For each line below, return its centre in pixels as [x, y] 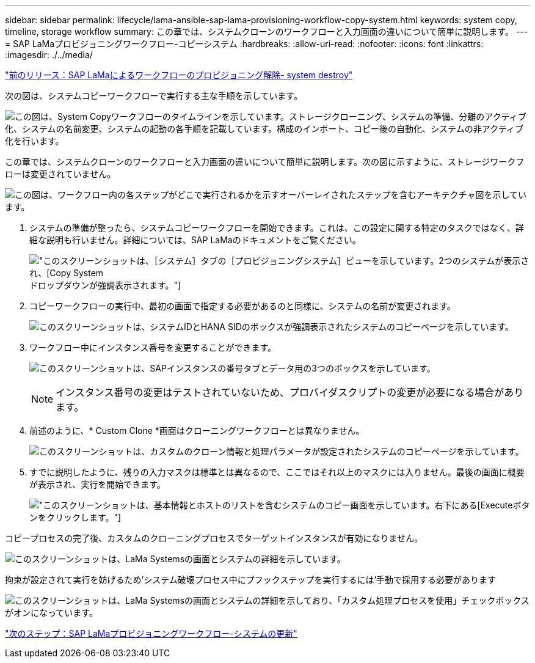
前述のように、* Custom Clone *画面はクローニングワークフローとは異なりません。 [197, 430]
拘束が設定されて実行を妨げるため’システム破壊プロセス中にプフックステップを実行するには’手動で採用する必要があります [251, 580]
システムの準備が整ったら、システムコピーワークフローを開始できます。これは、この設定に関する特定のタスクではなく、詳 [277, 228]
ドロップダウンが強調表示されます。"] [105, 285]
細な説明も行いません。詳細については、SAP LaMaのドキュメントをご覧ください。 [195, 240]
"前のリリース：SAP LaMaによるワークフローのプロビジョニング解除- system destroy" [179, 75]
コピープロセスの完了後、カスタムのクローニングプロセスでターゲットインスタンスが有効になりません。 [214, 538]
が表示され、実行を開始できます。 [97, 484]
